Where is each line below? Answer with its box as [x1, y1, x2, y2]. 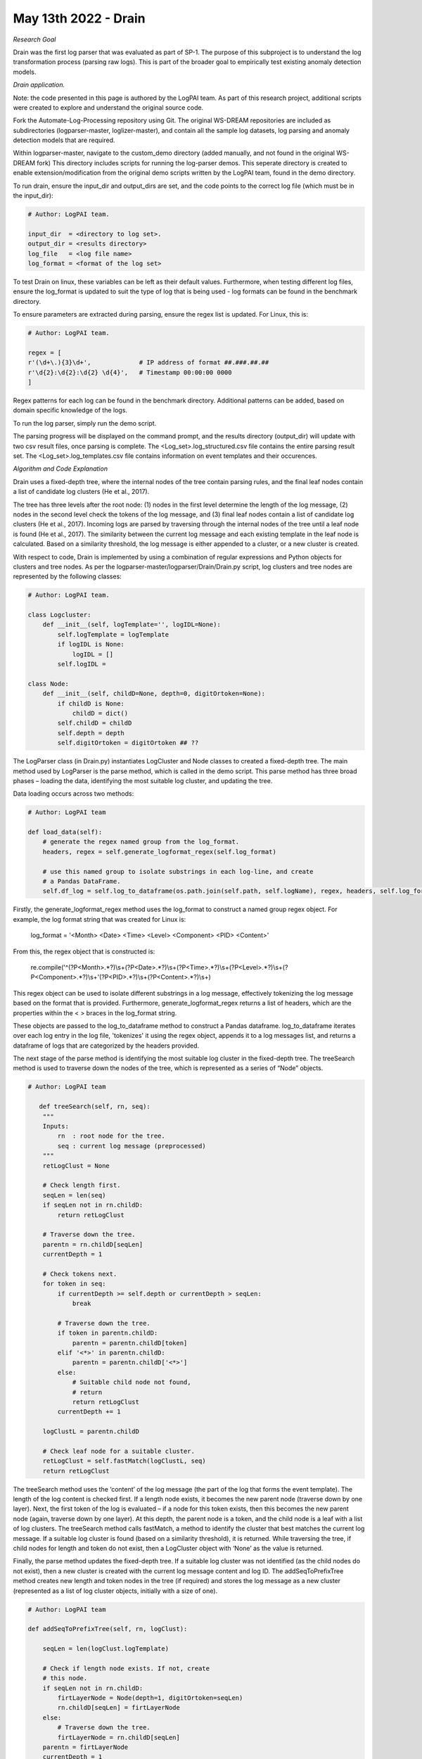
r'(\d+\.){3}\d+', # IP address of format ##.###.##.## [27, 359, 269, 367]
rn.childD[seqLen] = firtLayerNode [57, 1703, 181, 1712]
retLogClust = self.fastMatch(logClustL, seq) [42, 1457, 207, 1465]
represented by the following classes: [13, 572, 122, 580]
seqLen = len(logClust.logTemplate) [42, 1645, 169, 1653]
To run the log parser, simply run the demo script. [13, 419, 157, 427]
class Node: [27, 680, 70, 687]
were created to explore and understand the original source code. [13, 103, 204, 112]
